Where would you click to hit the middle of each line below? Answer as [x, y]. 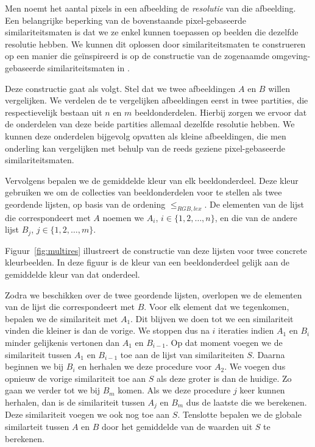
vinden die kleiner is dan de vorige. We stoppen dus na [107, 330]
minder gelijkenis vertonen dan [62, 342]
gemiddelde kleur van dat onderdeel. [73, 274]
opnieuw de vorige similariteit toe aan [76, 378]
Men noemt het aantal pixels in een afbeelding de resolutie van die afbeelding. [150, 8]
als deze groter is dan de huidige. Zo [224, 378]
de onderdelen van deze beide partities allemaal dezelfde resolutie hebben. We [150, 124]
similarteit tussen [37, 426]
